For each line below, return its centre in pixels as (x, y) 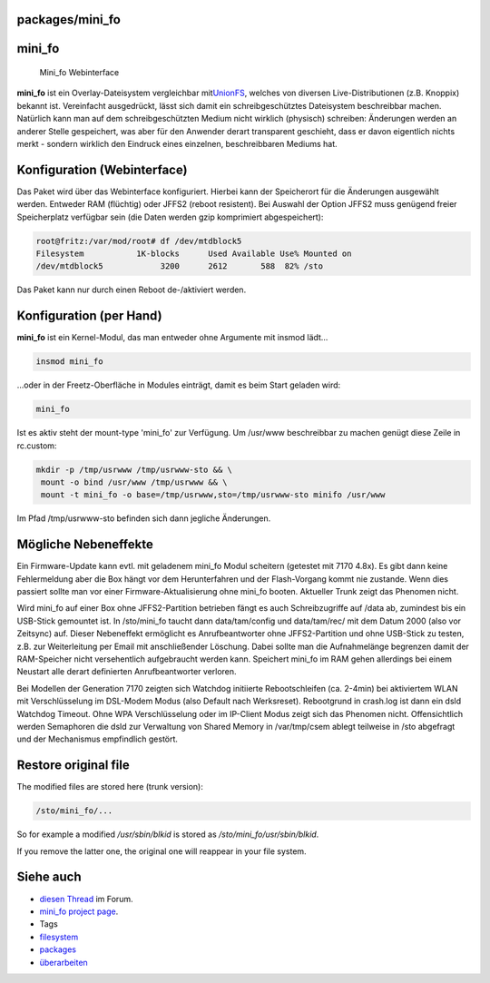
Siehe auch (49, 877)
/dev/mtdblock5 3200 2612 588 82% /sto (180, 266)
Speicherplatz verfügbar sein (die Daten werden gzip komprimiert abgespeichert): (170, 217)
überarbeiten (64, 962)
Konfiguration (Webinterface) (102, 169)
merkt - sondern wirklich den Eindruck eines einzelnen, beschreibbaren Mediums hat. (177, 143)
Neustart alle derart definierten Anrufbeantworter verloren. (127, 672)
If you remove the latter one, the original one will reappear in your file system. (162, 851)
